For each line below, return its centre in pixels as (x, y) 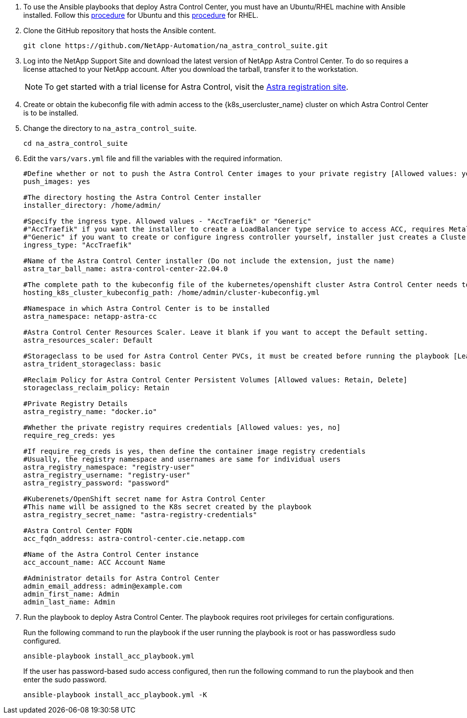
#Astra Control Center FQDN (78, 531)
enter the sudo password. (65, 680)
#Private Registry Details (76, 404)
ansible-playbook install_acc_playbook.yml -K (115, 695)
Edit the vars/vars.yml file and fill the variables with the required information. (153, 158)
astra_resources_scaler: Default (88, 340)
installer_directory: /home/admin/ (92, 205)
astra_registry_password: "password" (97, 483)
